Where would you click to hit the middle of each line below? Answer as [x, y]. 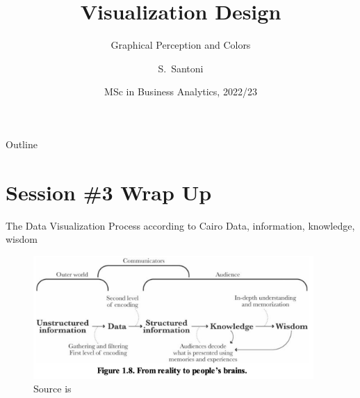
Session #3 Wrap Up [109, 192]
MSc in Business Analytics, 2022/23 [181, 91]
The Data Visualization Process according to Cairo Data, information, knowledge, [180, 225]
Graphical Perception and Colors [181, 45]
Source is [52, 389]
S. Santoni [181, 68]
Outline [22, 144]
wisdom [22, 239]
